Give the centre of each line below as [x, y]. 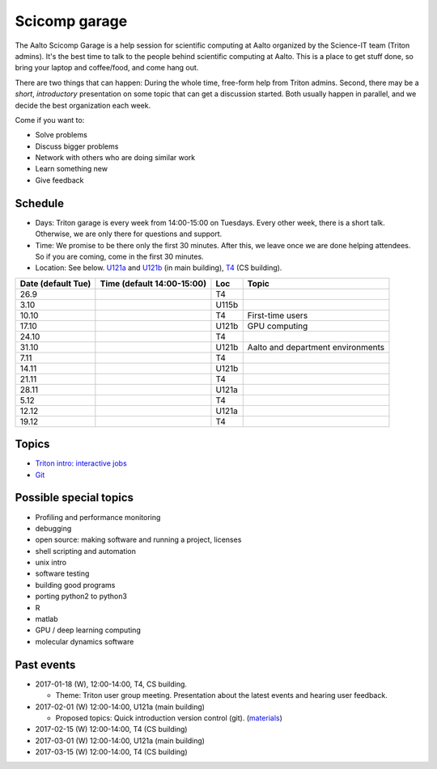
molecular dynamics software [85, 641]
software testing [62, 573]
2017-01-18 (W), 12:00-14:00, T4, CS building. [111, 684]
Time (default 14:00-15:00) [153, 283]
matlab [47, 619]
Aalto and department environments [316, 347]
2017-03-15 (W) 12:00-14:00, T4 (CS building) [111, 752]
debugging [53, 528]
